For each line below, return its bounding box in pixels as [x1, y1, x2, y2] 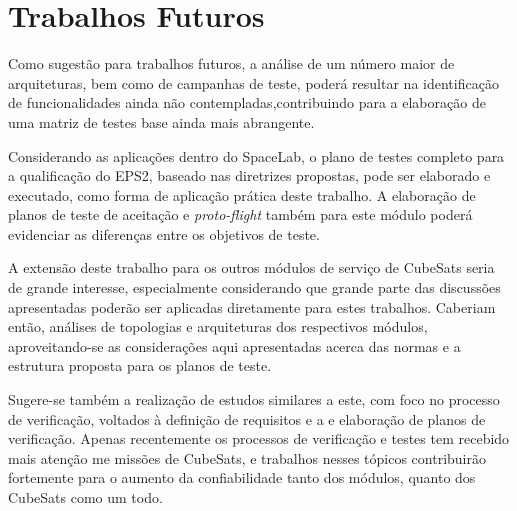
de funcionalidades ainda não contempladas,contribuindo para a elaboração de [8, 92, 486, 113]
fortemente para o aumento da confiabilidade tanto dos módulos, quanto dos [8, 467, 476, 488]
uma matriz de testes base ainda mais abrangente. [8, 111, 315, 132]
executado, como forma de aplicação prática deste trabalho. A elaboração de [8, 184, 476, 205]
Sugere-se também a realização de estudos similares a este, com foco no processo [8, 389, 500, 410]
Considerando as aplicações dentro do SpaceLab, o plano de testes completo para [8, 145, 505, 166]
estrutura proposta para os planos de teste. [8, 355, 272, 376]
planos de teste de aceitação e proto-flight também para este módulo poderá [8, 204, 473, 225]
